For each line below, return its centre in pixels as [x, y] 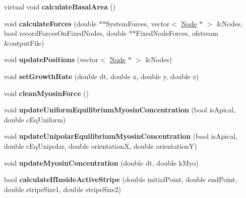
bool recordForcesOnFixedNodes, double [65, 33]
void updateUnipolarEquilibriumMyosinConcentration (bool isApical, [121, 136]
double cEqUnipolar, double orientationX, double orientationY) [100, 146]
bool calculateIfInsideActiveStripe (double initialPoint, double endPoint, [121, 179]
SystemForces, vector [138, 23]
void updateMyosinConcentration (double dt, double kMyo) [101, 162]
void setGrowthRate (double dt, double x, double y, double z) [101, 76]
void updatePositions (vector [51, 59]
